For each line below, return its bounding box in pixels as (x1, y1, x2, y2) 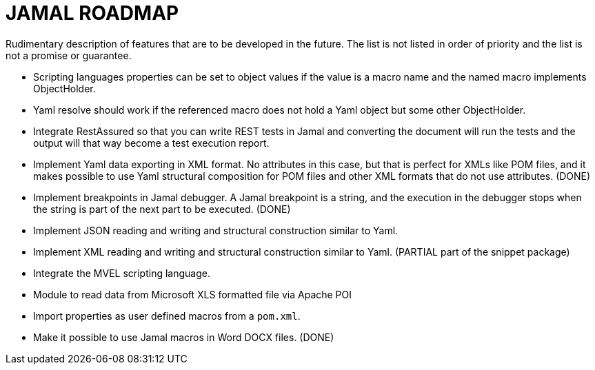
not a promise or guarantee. (6, 49, 132, 61)
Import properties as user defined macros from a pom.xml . (33, 309, 301, 322)
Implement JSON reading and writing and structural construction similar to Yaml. (33, 224, 399, 236)
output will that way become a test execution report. (33, 136, 270, 149)
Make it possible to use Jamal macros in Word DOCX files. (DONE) (33, 331, 334, 343)
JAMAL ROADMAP (6, 1, 179, 25)
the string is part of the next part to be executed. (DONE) (33, 203, 291, 215)
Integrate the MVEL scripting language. (33, 267, 210, 279)
